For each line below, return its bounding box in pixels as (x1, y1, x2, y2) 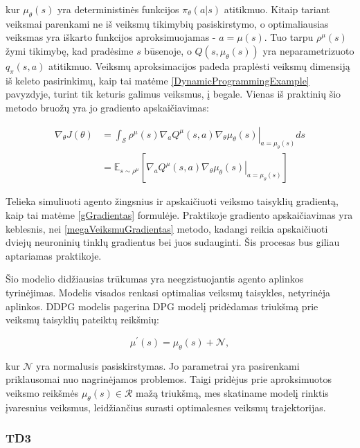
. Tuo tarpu (264, 30, 314, 44)
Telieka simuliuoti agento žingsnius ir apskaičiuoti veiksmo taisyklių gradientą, (6, 194, 339, 208)
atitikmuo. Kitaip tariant (224, 2, 330, 16)
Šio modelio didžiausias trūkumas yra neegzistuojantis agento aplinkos (6, 271, 304, 286)
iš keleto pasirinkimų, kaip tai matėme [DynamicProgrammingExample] (6, 73, 309, 87)
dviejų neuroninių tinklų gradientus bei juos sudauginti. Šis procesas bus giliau (6, 235, 340, 249)
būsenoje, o (144, 43, 192, 57)
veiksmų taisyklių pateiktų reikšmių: (6, 312, 159, 327)
